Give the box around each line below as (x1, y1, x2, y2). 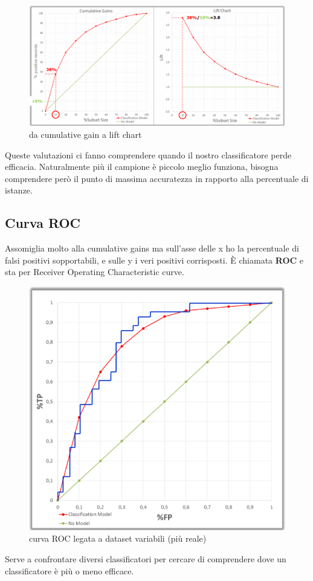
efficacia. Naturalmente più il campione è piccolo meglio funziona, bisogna (5, 160, 279, 173)
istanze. (5, 184, 33, 196)
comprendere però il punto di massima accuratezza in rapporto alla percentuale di (5, 172, 309, 184)
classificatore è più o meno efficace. (5, 564, 134, 577)
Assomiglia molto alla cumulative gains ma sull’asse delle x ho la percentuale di (5, 242, 299, 255)
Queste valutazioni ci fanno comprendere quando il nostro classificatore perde (5, 148, 292, 161)
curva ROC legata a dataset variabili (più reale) (29, 532, 207, 545)
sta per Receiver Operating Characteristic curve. (5, 265, 184, 278)
